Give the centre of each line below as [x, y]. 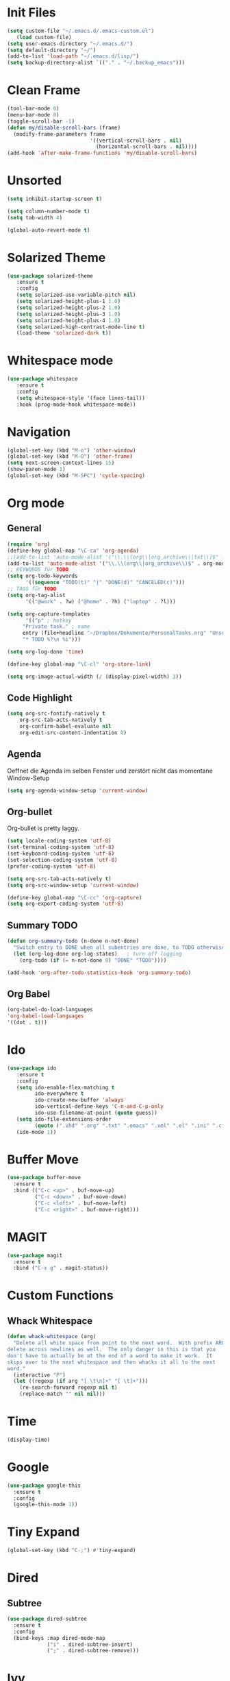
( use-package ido [32, 1068]
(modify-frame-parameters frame [60, 134]
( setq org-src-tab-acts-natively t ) [59, 879]
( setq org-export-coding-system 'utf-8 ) [66, 904]
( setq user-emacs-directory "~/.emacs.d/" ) [70, 44]
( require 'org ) [29, 544]
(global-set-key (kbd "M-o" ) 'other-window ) [72, 450]
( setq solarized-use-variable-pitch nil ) [76, 295]
